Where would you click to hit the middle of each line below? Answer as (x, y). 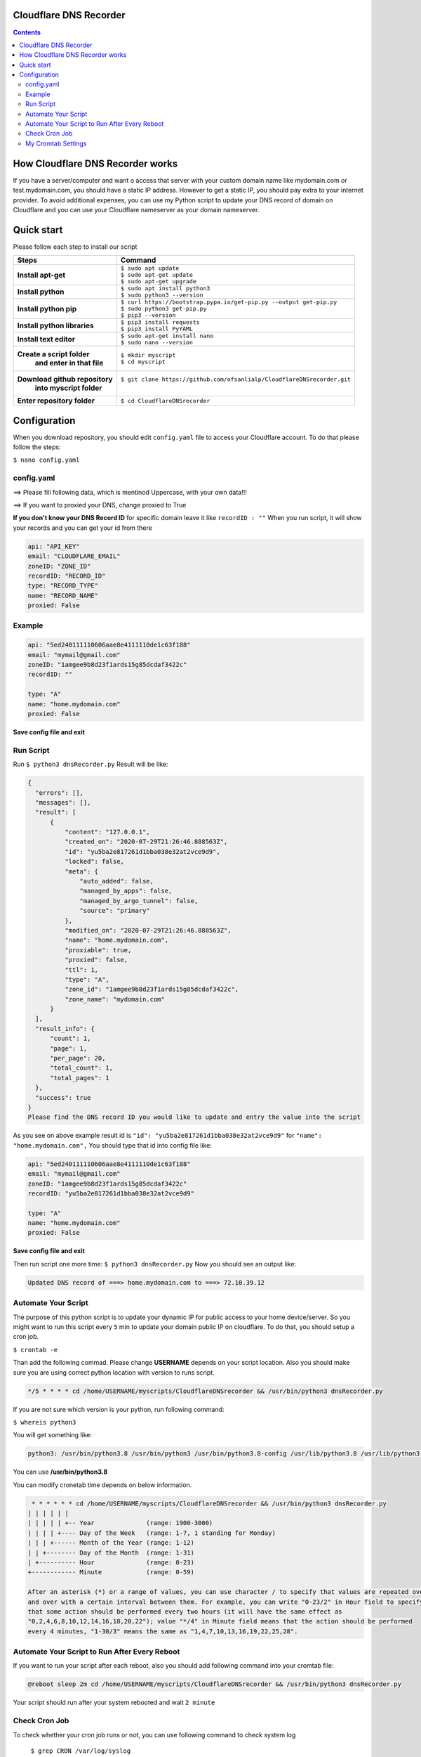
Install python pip (47, 309)
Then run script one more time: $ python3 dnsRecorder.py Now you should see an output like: (155, 1264)
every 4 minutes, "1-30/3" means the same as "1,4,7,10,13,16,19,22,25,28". (163, 1631)
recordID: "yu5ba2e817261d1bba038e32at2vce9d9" (111, 1193)
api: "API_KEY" (54, 546)
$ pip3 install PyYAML (156, 329)
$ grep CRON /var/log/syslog (81, 1751)
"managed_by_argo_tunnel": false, (139, 901)
